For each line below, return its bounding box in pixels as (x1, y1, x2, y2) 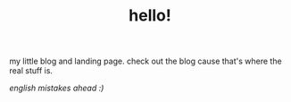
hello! (129, 5, 171, 26)
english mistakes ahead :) (9, 82, 104, 94)
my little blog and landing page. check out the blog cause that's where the (9, 55, 283, 67)
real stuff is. (9, 65, 54, 76)
